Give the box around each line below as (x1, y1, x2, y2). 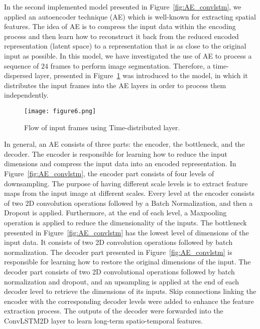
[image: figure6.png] (24, 107, 96, 115)
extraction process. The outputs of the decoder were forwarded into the (4, 305, 223, 316)
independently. (4, 90, 49, 100)
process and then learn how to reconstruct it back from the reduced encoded (4, 31, 239, 41)
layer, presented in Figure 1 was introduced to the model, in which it (35, 70, 248, 81)
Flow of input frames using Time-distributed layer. (24, 122, 180, 132)
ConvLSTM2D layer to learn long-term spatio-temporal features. (4, 315, 203, 325)
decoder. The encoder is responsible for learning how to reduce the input (4, 148, 227, 159)
